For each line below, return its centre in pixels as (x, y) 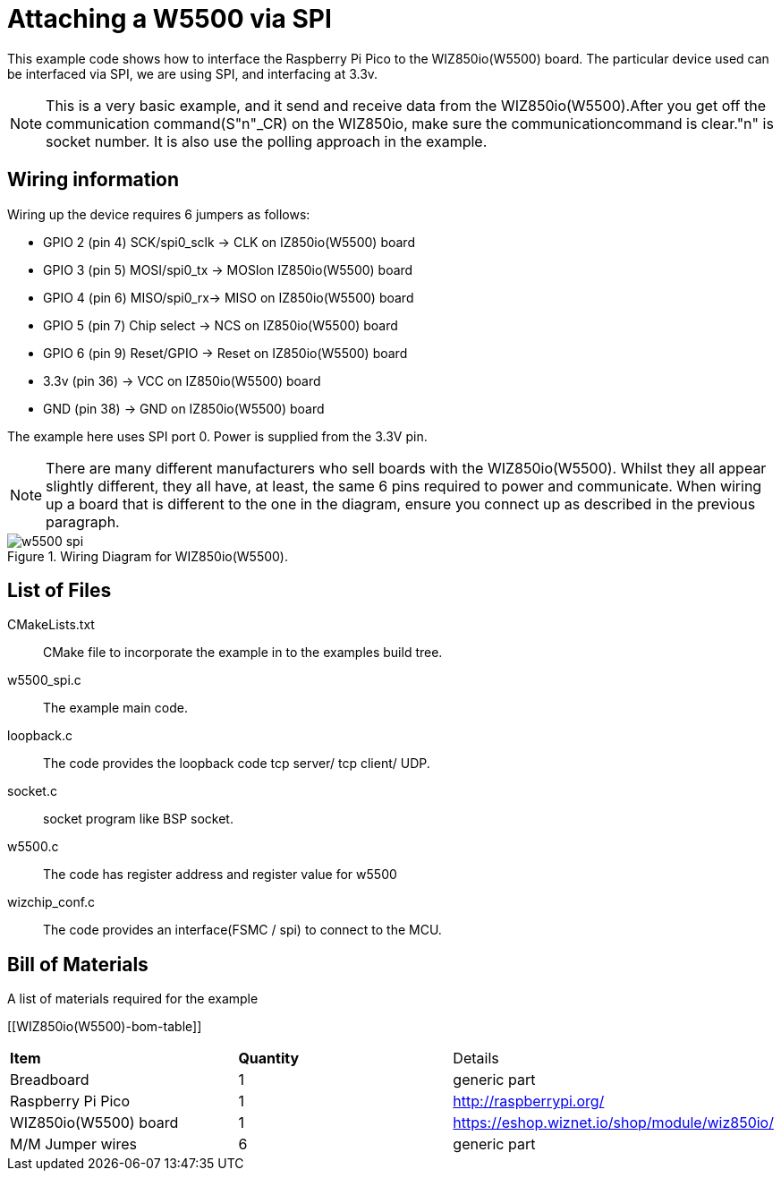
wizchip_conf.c (51, 902)
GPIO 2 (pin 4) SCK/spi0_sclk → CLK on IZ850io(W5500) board (229, 242)
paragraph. (83, 521)
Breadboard (50, 1080)
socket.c (32, 791)
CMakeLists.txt (51, 625)
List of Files (59, 591)
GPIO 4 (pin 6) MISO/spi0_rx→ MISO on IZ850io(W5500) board (229, 297)
